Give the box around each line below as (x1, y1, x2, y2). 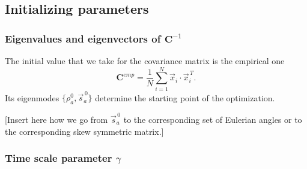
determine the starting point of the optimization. (95, 91, 275, 104)
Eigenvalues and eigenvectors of (5, 31, 161, 46)
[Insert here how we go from (5, 113, 108, 125)
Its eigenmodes (5, 91, 59, 104)
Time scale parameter (5, 150, 112, 165)
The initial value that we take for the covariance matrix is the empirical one (5, 55, 285, 67)
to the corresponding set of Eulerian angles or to (123, 113, 302, 125)
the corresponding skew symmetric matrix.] (5, 125, 164, 137)
